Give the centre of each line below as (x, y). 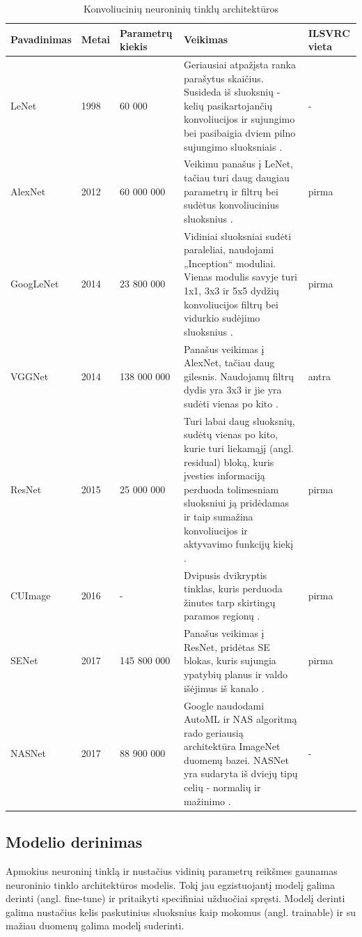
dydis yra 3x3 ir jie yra (233, 390)
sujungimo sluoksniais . (233, 146)
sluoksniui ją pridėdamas (236, 503)
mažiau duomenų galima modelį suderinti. (95, 925)
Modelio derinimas (74, 842)
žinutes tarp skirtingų (229, 602)
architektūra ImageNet (232, 746)
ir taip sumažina (218, 517)
